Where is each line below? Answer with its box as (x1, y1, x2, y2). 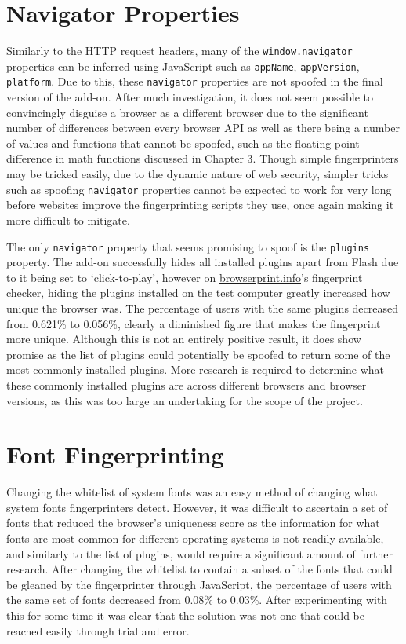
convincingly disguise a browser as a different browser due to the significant (6, 104, 368, 120)
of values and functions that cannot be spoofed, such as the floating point (6, 134, 360, 151)
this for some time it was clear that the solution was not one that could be (6, 606, 364, 623)
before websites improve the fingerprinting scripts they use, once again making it (6, 196, 394, 213)
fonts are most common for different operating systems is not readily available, (6, 530, 384, 546)
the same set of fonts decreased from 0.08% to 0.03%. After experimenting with (6, 591, 388, 608)
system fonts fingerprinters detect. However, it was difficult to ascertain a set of (6, 499, 388, 515)
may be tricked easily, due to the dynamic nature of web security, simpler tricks (6, 166, 389, 182)
